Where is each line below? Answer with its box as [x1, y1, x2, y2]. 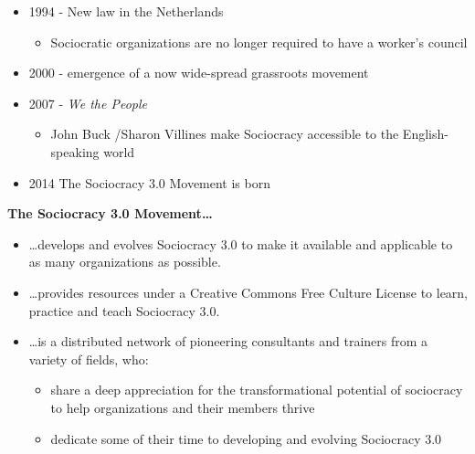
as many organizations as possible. [28, 252, 221, 271]
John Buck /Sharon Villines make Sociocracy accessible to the [50, 124, 399, 143]
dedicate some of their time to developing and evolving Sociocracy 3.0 [50, 428, 442, 448]
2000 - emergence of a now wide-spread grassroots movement [28, 63, 369, 82]
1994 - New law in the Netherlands [28, 2, 224, 20]
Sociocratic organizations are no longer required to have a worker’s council [50, 32, 468, 51]
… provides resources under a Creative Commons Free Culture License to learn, [28, 282, 469, 301]
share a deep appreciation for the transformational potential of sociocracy [50, 380, 463, 399]
